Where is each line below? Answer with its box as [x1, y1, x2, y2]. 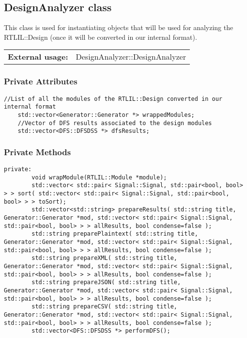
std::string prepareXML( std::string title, [31, 255, 177, 262]
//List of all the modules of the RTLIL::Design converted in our [4, 95, 223, 102]
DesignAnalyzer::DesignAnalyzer [76, 51, 186, 63]
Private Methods [4, 145, 71, 158]
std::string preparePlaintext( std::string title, [31, 230, 198, 238]
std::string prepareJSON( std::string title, [31, 279, 181, 286]
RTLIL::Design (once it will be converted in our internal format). [4, 32, 197, 42]
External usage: [8, 51, 68, 63]
